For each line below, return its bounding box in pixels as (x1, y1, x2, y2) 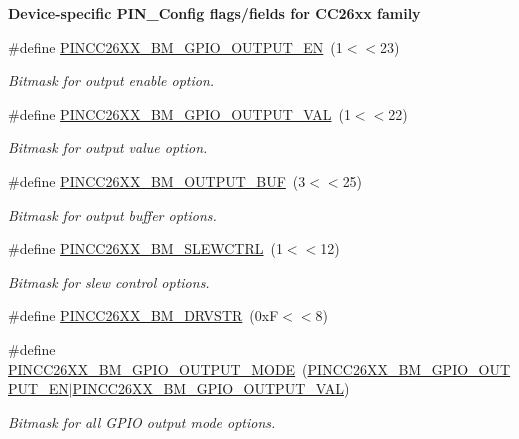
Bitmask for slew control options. (8, 271, 210, 292)
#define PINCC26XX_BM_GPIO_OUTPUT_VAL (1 (8, 103, 351, 124)
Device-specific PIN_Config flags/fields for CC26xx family (8, 3, 421, 23)
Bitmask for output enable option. (8, 70, 215, 91)
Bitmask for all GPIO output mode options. (8, 411, 276, 432)
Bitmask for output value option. (8, 137, 208, 158)
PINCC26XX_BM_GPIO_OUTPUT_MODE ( (8, 358, 308, 379)
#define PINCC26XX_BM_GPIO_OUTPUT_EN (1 (8, 36, 343, 57)
